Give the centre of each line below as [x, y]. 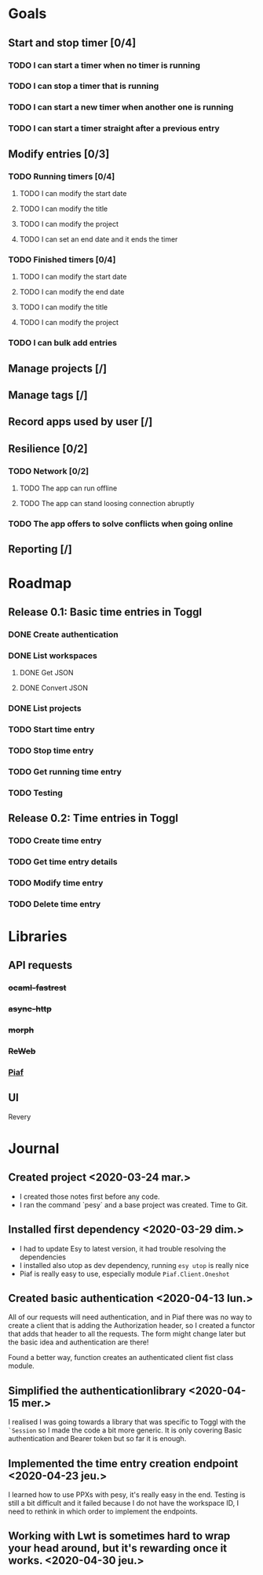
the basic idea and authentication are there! [79, 1342]
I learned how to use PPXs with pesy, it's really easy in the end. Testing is [127, 1495]
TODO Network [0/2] [48, 471]
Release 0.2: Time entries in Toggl [93, 818]
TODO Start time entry [52, 729]
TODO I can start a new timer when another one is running [121, 107]
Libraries [38, 937]
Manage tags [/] [48, 395]
